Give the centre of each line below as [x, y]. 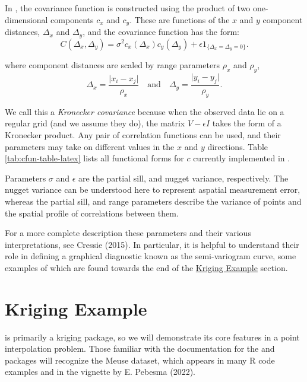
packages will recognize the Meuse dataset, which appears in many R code [140, 360]
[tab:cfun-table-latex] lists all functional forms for [94, 158]
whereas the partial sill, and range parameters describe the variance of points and [153, 201]
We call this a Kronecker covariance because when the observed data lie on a [145, 111]
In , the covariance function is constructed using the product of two [128, 8]
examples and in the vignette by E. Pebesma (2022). [100, 372]
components [72, 19]
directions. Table [238, 146]
